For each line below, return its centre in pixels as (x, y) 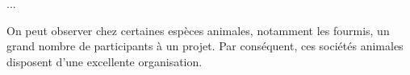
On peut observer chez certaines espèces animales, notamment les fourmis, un (198, 30)
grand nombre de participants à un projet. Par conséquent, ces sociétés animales (205, 46)
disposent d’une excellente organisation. (105, 61)
